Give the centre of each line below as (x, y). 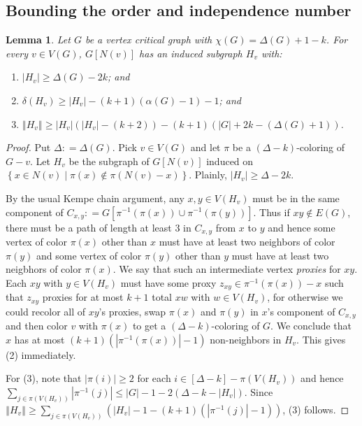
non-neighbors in (246, 339)
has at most (39, 339)
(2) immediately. (41, 354)
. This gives (321, 339)
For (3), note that (44, 378)
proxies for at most (83, 297)
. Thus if (271, 212)
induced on (230, 161)
